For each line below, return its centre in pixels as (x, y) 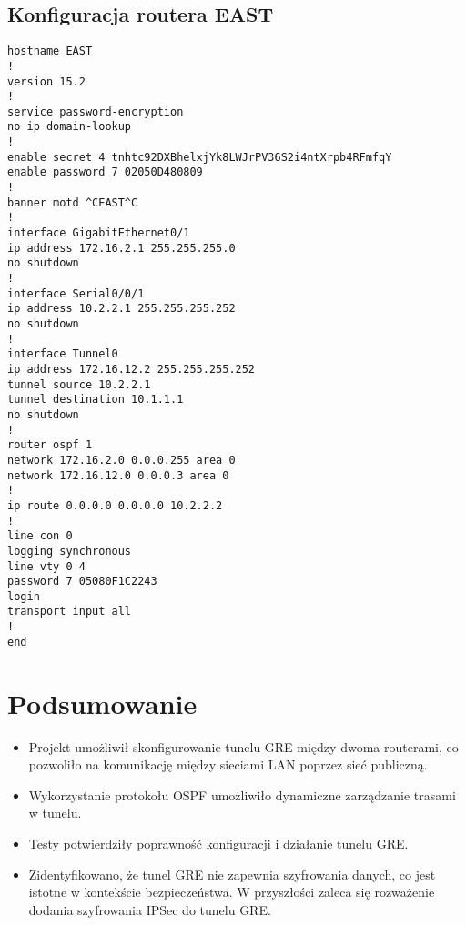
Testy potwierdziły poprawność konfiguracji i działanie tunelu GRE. (218, 843)
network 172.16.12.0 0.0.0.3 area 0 (118, 475)
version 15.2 (46, 81)
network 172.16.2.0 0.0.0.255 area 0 (122, 460)
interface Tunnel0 (63, 354)
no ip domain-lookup (70, 127)
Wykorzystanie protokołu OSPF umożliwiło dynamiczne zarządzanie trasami (242, 794)
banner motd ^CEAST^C (73, 202)
